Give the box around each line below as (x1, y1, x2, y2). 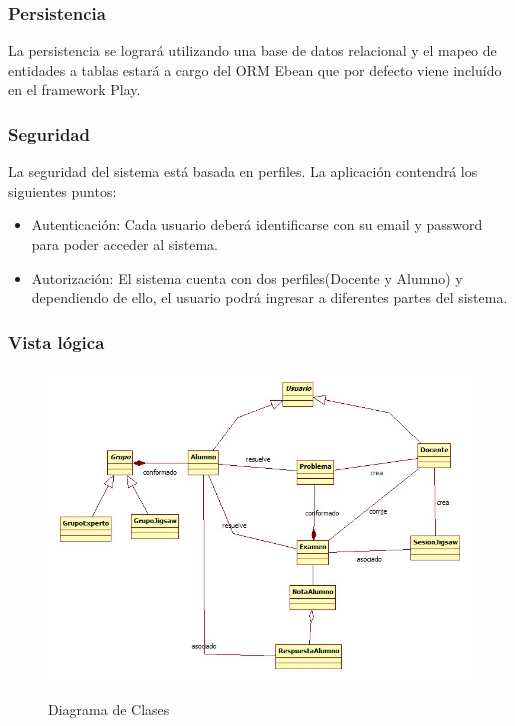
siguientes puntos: (8, 180, 117, 201)
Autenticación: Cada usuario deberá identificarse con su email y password (31, 214, 483, 235)
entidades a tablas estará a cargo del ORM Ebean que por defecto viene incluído (8, 59, 502, 80)
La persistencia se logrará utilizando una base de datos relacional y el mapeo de (8, 40, 497, 61)
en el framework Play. (8, 79, 141, 100)
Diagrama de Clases (48, 699, 170, 720)
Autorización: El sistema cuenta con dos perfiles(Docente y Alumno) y (31, 267, 463, 288)
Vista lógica (8, 329, 105, 354)
